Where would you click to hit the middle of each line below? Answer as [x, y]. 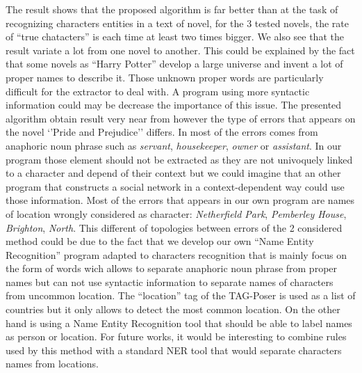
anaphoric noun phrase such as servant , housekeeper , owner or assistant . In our [174, 145]
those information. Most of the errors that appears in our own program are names [180, 200]
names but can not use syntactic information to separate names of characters [170, 281]
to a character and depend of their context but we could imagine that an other [173, 173]
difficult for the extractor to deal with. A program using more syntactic [158, 91]
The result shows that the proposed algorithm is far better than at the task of [172, 9]
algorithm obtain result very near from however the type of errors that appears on [181, 118]
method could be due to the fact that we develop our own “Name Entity [160, 241]
